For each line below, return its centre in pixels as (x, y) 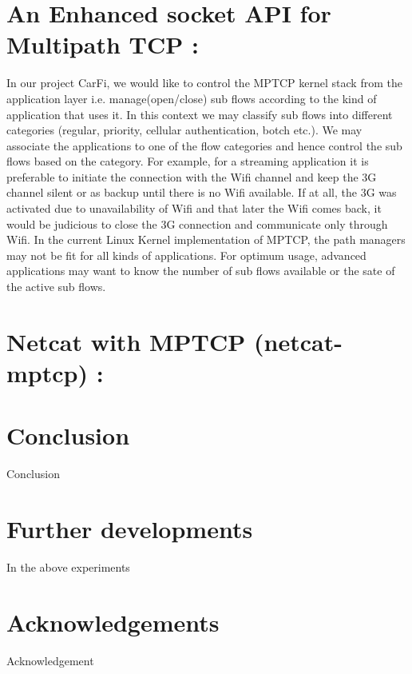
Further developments (130, 529)
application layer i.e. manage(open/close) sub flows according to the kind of (192, 98)
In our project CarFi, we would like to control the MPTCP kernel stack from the (204, 83)
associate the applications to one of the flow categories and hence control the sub (204, 145)
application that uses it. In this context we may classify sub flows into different (200, 114)
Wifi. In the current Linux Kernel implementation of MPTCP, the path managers (206, 239)
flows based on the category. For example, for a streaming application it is (188, 161)
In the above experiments (68, 567)
